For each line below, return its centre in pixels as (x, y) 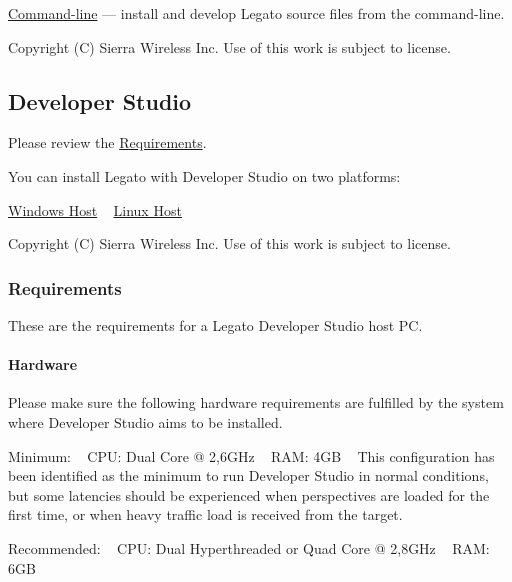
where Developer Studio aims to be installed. (145, 421)
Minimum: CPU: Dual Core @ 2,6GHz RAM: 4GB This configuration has (251, 455)
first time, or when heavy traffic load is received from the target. (205, 514)
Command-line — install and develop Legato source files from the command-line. (256, 13)
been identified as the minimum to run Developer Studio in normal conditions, (248, 475)
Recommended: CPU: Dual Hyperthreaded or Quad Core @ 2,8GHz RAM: (249, 547)
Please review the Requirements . (107, 142)
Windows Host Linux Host (95, 209)
